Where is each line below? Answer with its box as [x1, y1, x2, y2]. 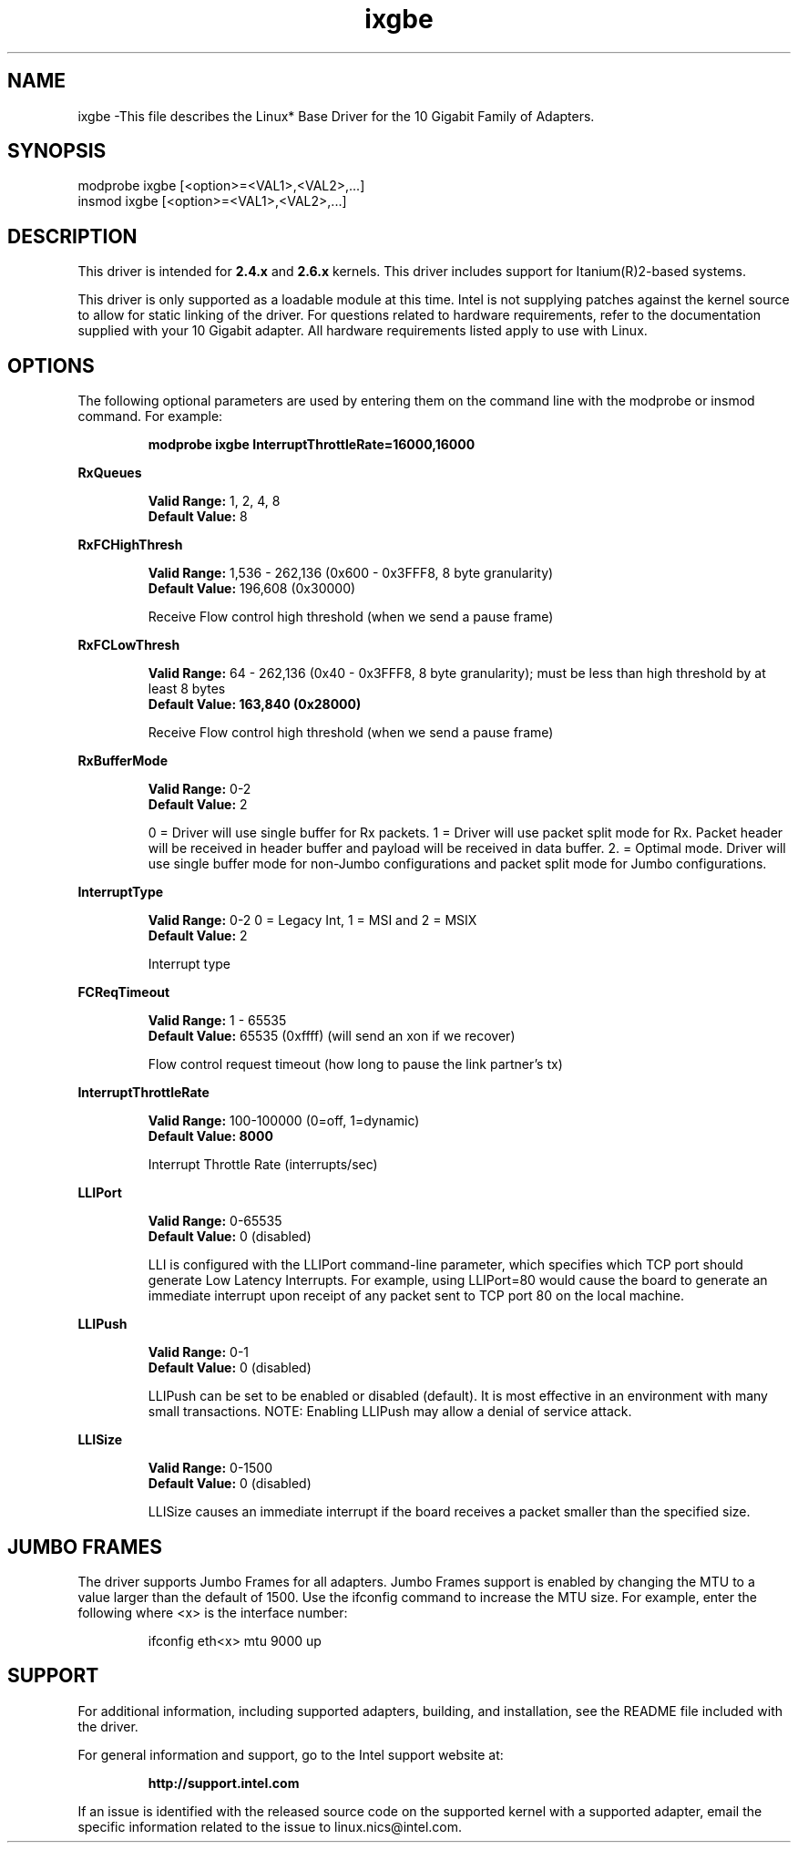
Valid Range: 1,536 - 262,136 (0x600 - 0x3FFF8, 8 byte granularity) [148, 565, 554, 581]
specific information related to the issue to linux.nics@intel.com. [77, 1818, 463, 1835]
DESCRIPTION [7, 224, 138, 248]
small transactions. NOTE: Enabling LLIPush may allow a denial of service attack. [148, 1403, 632, 1420]
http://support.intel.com [148, 1774, 300, 1791]
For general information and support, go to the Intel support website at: [77, 1746, 504, 1763]
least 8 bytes [148, 681, 226, 697]
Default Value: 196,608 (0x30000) [148, 581, 356, 597]
